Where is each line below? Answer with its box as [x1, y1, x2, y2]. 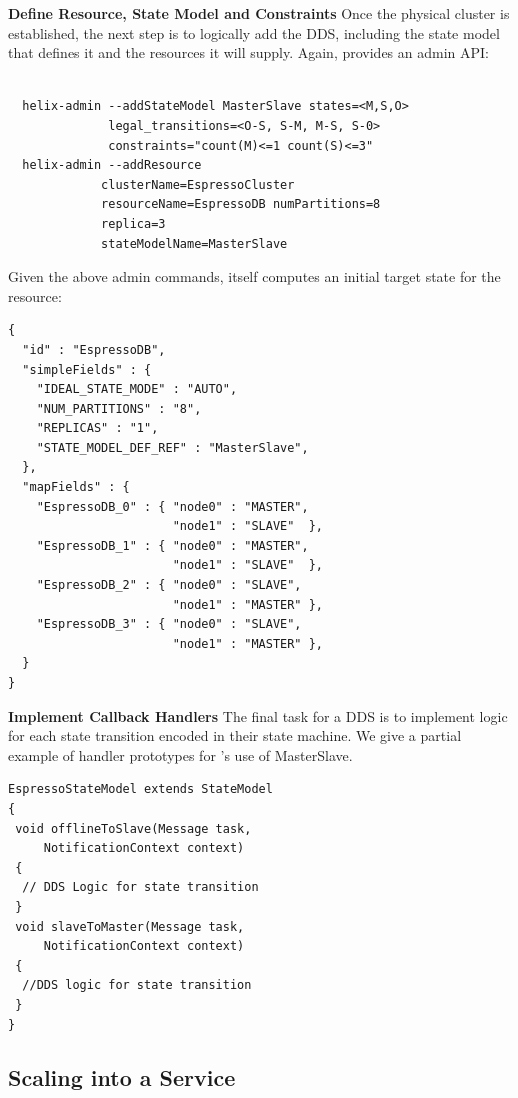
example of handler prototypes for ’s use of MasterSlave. [8, 744, 353, 765]
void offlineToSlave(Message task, [15, 821, 252, 836]
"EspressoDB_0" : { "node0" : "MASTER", [36, 499, 309, 514]
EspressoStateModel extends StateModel [8, 782, 273, 797]
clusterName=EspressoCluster [101, 177, 295, 192]
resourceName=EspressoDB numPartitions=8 [101, 197, 381, 212]
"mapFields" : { [22, 480, 130, 495]
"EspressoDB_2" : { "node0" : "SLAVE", [36, 578, 302, 593]
